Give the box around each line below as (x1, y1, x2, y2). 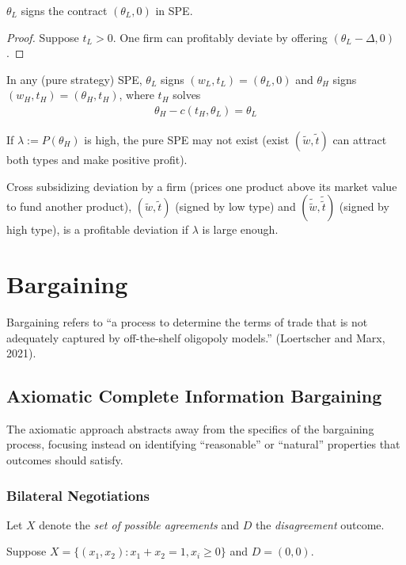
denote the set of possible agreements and (39, 516, 239, 533)
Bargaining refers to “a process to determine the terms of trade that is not (6, 313, 368, 330)
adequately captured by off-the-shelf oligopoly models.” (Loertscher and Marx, (6, 329, 385, 345)
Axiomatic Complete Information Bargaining (6, 384, 382, 408)
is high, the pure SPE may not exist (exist (84, 132, 290, 147)
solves (173, 86, 201, 103)
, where (119, 86, 154, 103)
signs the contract (21, 2, 108, 18)
